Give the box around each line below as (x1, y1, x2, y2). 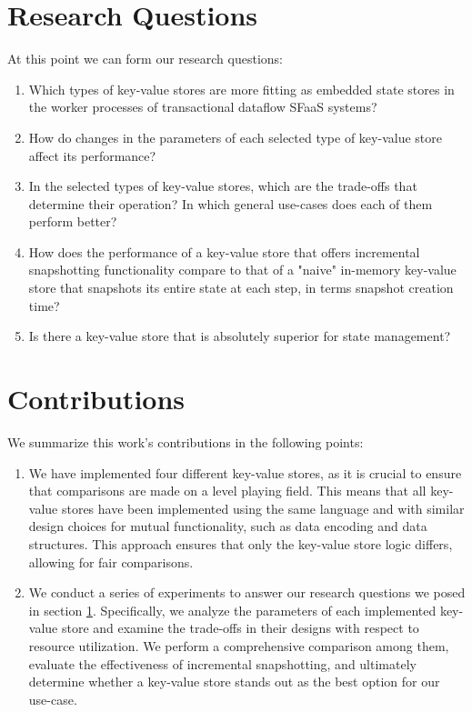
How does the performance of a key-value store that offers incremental (28, 242, 420, 261)
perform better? (28, 212, 117, 231)
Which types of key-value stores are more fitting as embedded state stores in (28, 79, 455, 98)
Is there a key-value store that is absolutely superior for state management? (28, 326, 451, 346)
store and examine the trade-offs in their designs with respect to (61, 618, 419, 637)
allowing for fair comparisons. (28, 552, 194, 571)
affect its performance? (28, 145, 156, 165)
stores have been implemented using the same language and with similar (61, 498, 465, 517)
